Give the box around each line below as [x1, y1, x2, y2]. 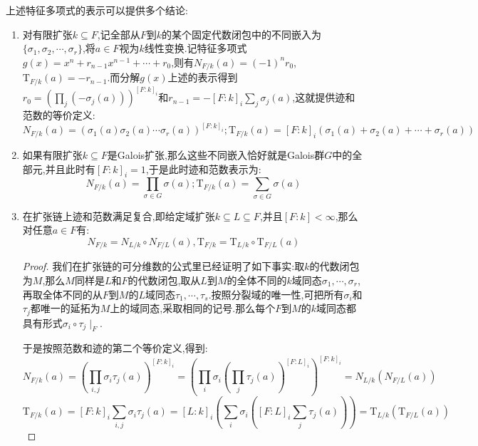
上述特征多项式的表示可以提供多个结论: [6, 3, 188, 17]
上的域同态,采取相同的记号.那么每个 [110, 301, 276, 316]
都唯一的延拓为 [30, 301, 100, 316]
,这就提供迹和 [292, 90, 355, 105]
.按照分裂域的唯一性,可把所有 [208, 286, 344, 301]
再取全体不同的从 [22, 286, 103, 301]
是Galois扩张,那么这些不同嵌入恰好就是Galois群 [107, 147, 325, 162]
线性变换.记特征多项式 [144, 41, 247, 56]
